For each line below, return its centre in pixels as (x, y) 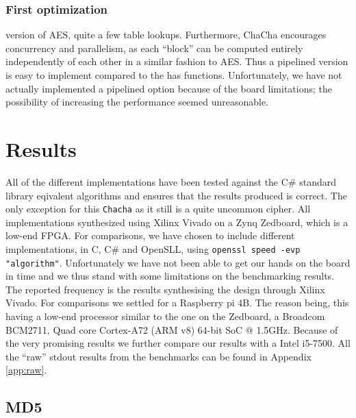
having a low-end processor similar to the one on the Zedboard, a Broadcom (165, 316)
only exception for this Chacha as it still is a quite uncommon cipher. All (158, 209)
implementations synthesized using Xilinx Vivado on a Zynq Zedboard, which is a (177, 222)
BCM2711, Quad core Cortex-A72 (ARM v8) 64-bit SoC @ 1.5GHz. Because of (172, 329)
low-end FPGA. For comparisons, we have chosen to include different (150, 235)
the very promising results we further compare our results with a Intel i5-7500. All (178, 343)
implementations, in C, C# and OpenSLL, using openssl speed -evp (153, 248)
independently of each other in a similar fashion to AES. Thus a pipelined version (177, 61)
